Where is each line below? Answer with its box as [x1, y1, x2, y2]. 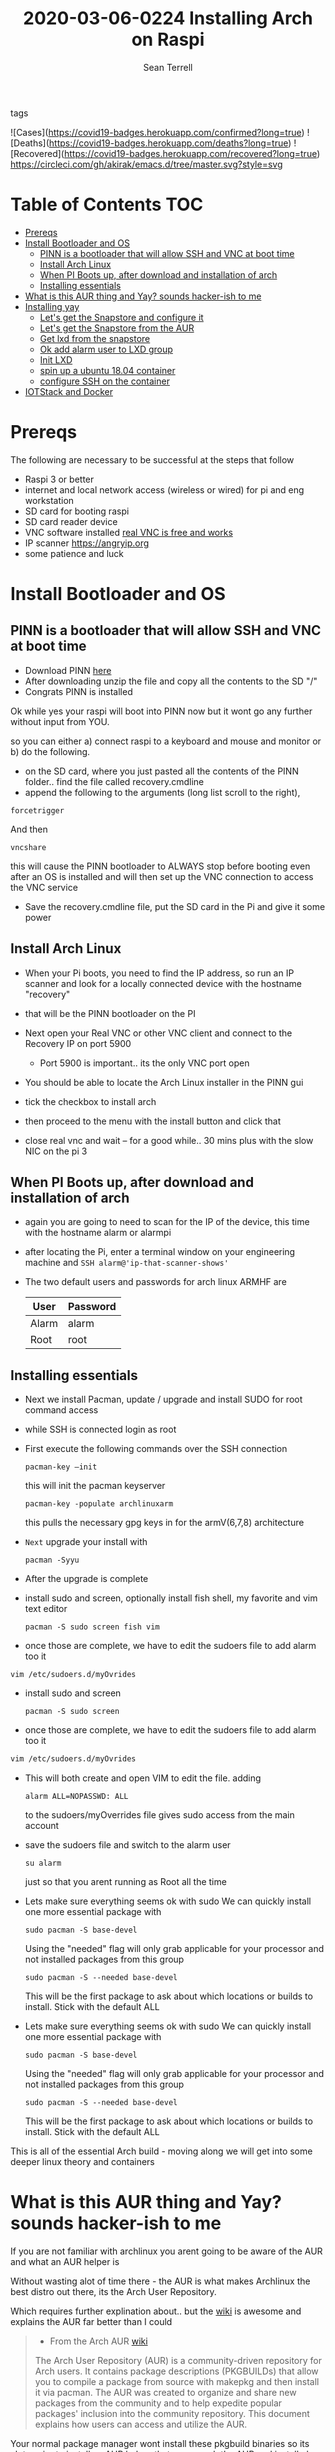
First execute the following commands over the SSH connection [24, 1443, 288, 1455]
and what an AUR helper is [10, 2256, 120, 2268]
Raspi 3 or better [24, 473, 95, 485]
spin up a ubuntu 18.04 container [39, 364, 176, 376]
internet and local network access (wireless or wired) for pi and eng [24, 483, 305, 496]
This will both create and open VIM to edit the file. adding [24, 1772, 262, 1784]
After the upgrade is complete [24, 1573, 149, 1585]
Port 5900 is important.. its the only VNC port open [39, 1057, 250, 1069]
